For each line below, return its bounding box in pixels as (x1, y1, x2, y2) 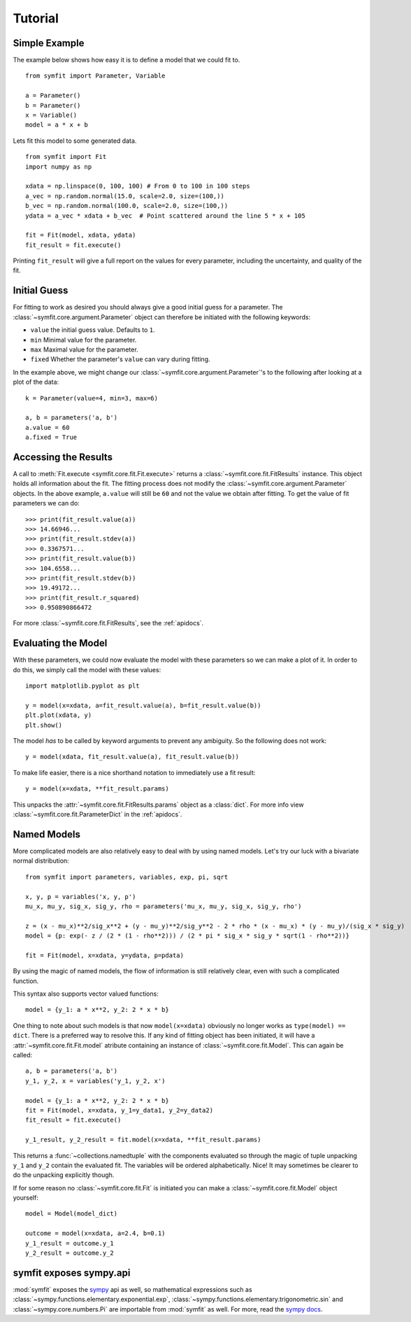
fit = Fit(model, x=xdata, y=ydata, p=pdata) (25, 951, 185, 959)
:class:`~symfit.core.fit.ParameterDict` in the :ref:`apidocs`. (13, 810, 182, 819)
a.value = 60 (25, 424, 70, 431)
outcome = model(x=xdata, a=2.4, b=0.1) (25, 1230, 166, 1237)
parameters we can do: (13, 499, 80, 508)
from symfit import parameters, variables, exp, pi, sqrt (25, 872, 229, 881)
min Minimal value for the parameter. (30, 335, 137, 344)
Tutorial (13, 11, 59, 26)
